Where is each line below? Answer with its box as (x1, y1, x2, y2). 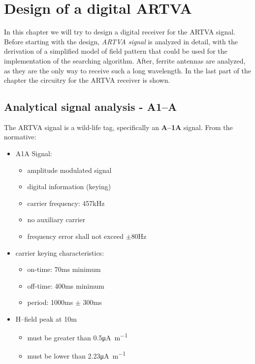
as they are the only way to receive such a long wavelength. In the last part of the (4, 65, 251, 75)
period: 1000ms (27, 297, 73, 307)
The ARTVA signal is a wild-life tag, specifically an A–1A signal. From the (4, 122, 233, 132)
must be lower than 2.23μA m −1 (27, 349, 126, 361)
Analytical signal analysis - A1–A (4, 99, 177, 114)
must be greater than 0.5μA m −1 (27, 331, 127, 342)
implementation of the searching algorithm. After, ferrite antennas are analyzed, (4, 55, 246, 66)
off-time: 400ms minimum (27, 280, 104, 291)
